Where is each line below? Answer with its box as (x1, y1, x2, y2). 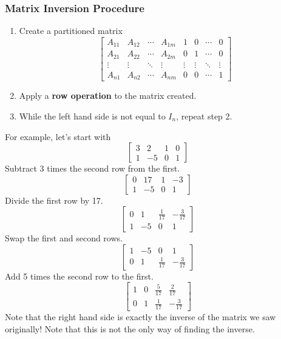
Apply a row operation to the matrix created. (19, 89, 197, 102)
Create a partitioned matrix (19, 24, 123, 37)
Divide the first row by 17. (5, 193, 103, 206)
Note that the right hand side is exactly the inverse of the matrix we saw (5, 310, 276, 323)
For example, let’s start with (5, 130, 111, 143)
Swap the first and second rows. (5, 232, 123, 244)
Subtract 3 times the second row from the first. (5, 162, 180, 175)
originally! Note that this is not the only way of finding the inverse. (5, 322, 255, 335)
